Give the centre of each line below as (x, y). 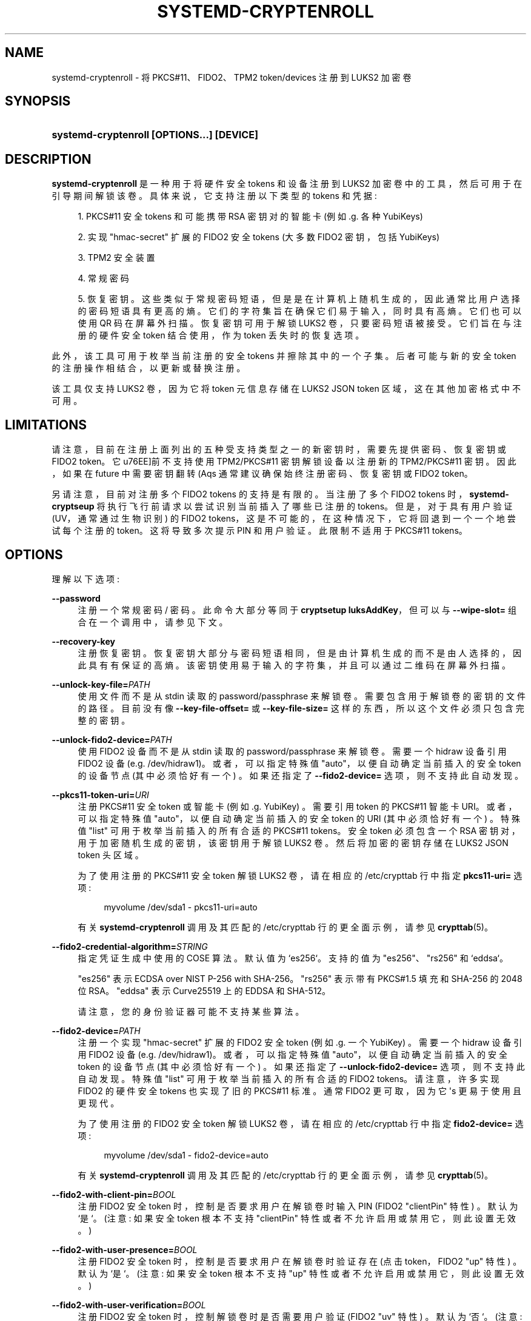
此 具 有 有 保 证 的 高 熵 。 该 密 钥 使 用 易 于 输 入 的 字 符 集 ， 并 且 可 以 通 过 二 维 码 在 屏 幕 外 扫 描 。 (294, 665)
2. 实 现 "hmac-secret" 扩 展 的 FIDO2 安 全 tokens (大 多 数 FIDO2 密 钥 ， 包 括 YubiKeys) (259, 237)
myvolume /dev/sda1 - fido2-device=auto (186, 1155)
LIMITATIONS (46, 425)
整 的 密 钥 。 (104, 720)
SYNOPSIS (38, 101)
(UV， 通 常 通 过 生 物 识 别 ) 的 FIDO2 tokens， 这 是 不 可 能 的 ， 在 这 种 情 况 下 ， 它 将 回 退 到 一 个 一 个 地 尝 (284, 519)
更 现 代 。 (99, 1103)
